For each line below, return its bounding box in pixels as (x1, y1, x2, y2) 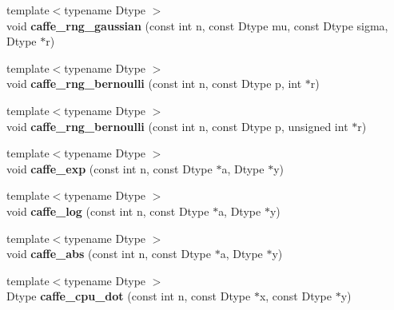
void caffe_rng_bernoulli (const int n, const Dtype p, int (6, 75, 302, 92)
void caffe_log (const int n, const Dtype (6, 202, 209, 219)
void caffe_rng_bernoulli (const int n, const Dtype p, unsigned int (6, 117, 348, 134)
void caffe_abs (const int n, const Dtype (6, 245, 212, 262)
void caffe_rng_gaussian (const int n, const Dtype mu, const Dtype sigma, (6, 17, 388, 34)
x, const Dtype (259, 288, 332, 304)
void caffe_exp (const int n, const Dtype (6, 160, 213, 177)
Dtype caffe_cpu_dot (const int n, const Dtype (6, 288, 251, 304)
